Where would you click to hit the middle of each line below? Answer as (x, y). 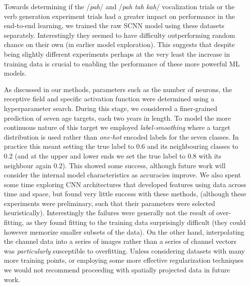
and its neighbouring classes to (193, 146)
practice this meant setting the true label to (69, 146)
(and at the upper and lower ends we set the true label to (100, 155)
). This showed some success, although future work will (144, 165)
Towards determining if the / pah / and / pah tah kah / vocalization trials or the (119, 6)
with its (210, 155)
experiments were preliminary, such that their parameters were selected (110, 203)
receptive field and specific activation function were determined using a (109, 99)
